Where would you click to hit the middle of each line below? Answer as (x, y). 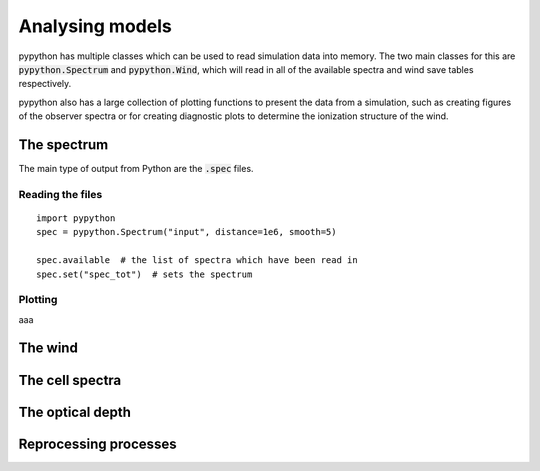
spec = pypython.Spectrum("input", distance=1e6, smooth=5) (186, 232)
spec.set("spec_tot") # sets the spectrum (144, 274)
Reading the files (60, 194)
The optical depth (75, 411)
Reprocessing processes (97, 443)
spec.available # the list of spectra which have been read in (197, 260)
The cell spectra (70, 380)
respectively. (45, 84)
